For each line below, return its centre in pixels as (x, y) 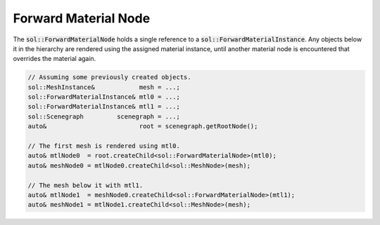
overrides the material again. (55, 59)
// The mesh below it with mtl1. (85, 185)
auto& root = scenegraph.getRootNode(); (143, 127)
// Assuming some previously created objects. (109, 77)
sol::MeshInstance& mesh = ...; (104, 87)
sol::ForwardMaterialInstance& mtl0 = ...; (104, 97)
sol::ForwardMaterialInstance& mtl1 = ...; (104, 107)
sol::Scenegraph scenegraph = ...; (104, 116)
